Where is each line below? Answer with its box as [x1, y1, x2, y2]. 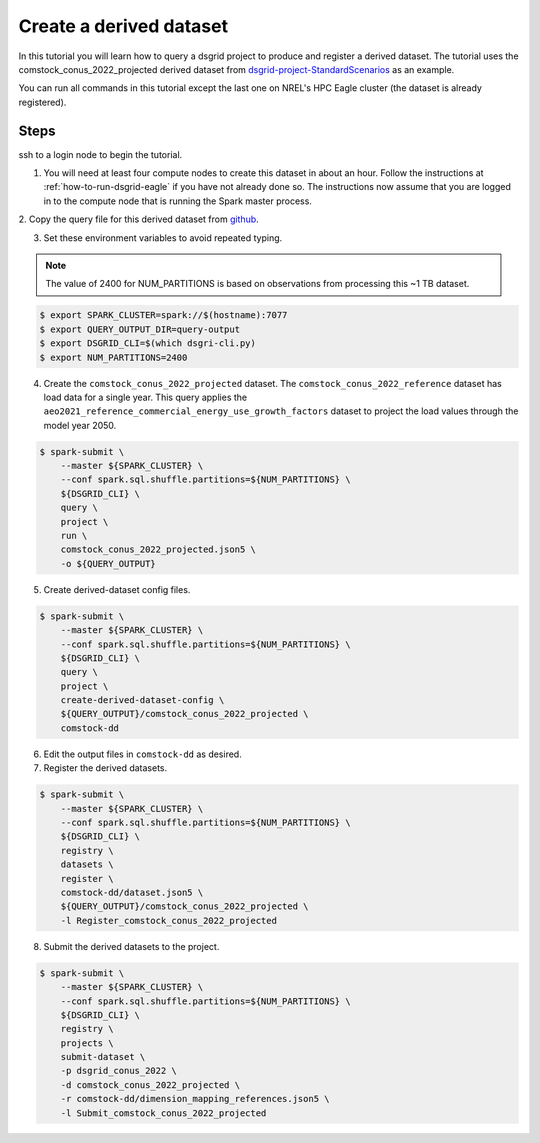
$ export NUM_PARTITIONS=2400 [39, 351, 188, 363]
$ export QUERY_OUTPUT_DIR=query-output [39, 323, 240, 335]
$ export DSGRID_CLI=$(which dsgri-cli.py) [39, 338, 257, 349]
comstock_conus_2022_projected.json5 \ [60, 544, 257, 555]
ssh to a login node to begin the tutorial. [18, 148, 183, 160]
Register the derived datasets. [43, 762, 168, 774]
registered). [18, 96, 67, 108]
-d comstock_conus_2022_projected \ [60, 1079, 240, 1090]
